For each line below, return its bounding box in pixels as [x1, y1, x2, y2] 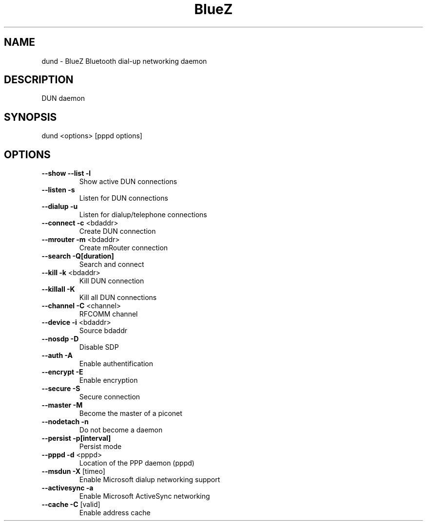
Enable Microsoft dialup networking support [79, 475, 220, 484]
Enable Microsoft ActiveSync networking [79, 492, 210, 501]
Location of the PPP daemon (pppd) [79, 459, 194, 468]
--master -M [41, 401, 83, 410]
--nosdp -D [41, 335, 79, 343]
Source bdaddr [79, 326, 128, 335]
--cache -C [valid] [41, 500, 100, 509]
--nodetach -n [41, 417, 89, 426]
